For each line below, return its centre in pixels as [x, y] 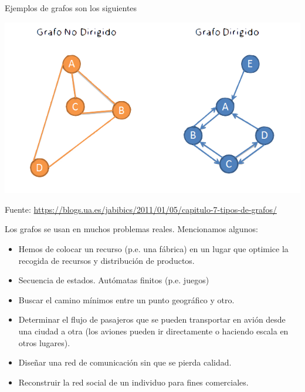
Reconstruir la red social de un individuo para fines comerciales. [133, 382]
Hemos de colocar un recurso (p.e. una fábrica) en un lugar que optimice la [153, 249]
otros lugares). [44, 342]
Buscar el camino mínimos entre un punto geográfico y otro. [126, 299]
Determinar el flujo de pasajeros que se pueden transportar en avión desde [152, 319]
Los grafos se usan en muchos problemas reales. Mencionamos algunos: [131, 229]
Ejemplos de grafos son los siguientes [71, 8]
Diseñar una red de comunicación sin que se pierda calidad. [125, 362]
